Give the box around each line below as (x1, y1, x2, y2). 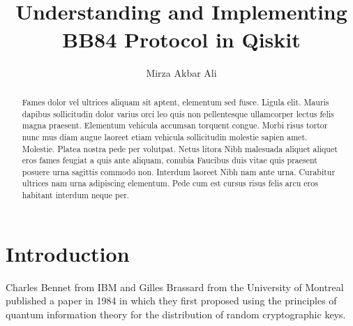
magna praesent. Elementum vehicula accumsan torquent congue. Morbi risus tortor (22, 119, 328, 131)
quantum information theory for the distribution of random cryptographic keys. (6, 306, 346, 321)
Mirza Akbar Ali (146, 65, 217, 80)
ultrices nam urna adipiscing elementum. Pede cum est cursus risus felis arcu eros (22, 177, 318, 189)
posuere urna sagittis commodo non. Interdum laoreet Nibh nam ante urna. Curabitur (22, 165, 336, 177)
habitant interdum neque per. (22, 189, 130, 201)
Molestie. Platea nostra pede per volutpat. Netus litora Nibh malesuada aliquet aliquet (22, 142, 338, 154)
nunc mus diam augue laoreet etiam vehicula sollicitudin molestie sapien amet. (22, 131, 308, 142)
